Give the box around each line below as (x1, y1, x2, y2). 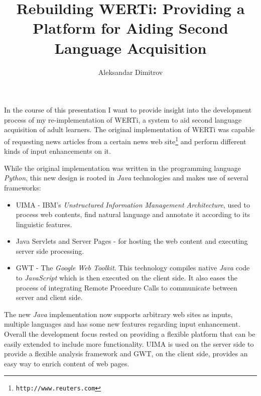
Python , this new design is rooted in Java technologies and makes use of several (4, 172, 248, 183)
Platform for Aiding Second (33, 18, 228, 38)
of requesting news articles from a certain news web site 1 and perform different (4, 134, 246, 146)
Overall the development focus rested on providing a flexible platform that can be (4, 329, 255, 339)
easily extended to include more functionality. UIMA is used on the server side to (4, 338, 254, 349)
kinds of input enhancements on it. (4, 146, 111, 156)
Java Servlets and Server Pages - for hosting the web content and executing (16, 236, 248, 246)
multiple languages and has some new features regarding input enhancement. (4, 319, 240, 329)
